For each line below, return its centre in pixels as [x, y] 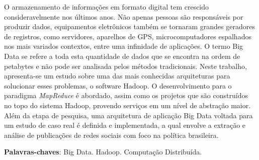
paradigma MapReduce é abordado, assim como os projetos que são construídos [126, 95]
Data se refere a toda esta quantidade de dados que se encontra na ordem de [122, 56]
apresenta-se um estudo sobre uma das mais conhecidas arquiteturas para [117, 76]
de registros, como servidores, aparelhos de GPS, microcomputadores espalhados [128, 36]
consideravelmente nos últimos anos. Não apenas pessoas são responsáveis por [124, 16]
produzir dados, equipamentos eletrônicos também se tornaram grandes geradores [129, 26]
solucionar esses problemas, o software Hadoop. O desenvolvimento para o [118, 85]
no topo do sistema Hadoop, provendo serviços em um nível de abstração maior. [127, 105]
